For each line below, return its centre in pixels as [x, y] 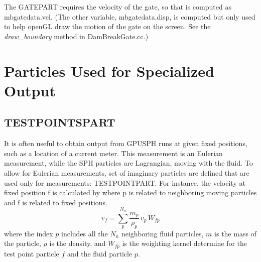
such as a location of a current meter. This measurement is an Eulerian [113, 153]
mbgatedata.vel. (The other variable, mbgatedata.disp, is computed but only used [130, 16]
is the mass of [235, 233]
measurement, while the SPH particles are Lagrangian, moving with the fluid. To [128, 163]
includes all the [85, 233]
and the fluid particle [100, 253]
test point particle [32, 253]
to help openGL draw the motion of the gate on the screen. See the [107, 26]
